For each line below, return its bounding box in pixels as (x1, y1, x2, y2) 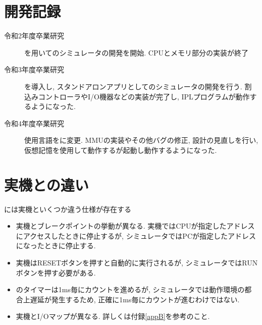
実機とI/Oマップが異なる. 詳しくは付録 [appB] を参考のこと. (16, 311, 210, 321)
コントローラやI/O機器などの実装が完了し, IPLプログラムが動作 (38, 91, 250, 101)
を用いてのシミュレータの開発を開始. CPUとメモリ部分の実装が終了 (24, 47, 248, 58)
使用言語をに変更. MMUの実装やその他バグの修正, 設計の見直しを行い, (24, 135, 258, 145)
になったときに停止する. (16, 240, 96, 251)
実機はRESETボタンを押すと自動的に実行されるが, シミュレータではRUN (16, 257, 258, 267)
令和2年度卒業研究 (4, 30, 64, 41)
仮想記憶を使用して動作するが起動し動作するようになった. (24, 144, 217, 155)
